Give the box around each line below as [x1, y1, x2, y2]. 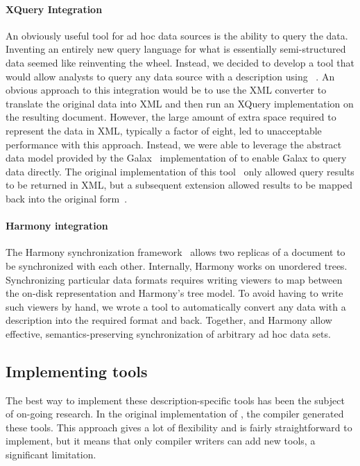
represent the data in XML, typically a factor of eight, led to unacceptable [6, 123, 322, 137]
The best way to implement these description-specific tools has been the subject [6, 392, 345, 407]
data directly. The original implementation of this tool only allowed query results [6, 164, 354, 178]
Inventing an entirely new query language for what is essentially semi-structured [6, 42, 346, 56]
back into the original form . [6, 191, 128, 205]
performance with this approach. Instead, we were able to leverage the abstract [6, 137, 342, 151]
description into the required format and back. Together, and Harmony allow [6, 313, 332, 327]
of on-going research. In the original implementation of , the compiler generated [6, 406, 344, 421]
